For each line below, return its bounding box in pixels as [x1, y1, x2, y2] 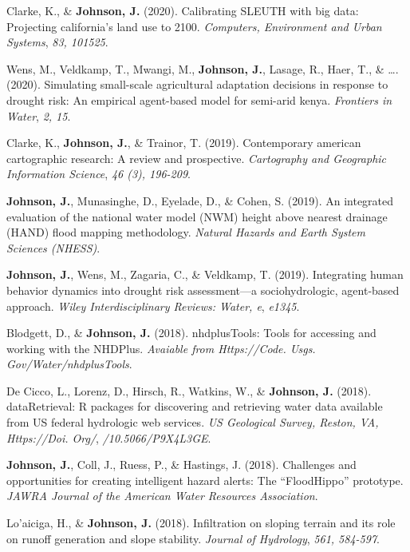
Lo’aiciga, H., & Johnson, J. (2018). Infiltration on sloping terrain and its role [6, 514, 396, 531]
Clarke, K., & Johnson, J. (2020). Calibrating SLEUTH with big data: [6, 2, 359, 18]
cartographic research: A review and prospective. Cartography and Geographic [6, 149, 387, 166]
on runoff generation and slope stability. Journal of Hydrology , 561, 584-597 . [6, 530, 380, 546]
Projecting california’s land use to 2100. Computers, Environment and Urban [6, 18, 382, 34]
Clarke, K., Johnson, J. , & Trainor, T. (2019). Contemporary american [6, 134, 361, 151]
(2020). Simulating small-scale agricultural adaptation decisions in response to [6, 76, 388, 93]
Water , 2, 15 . [6, 107, 71, 124]
